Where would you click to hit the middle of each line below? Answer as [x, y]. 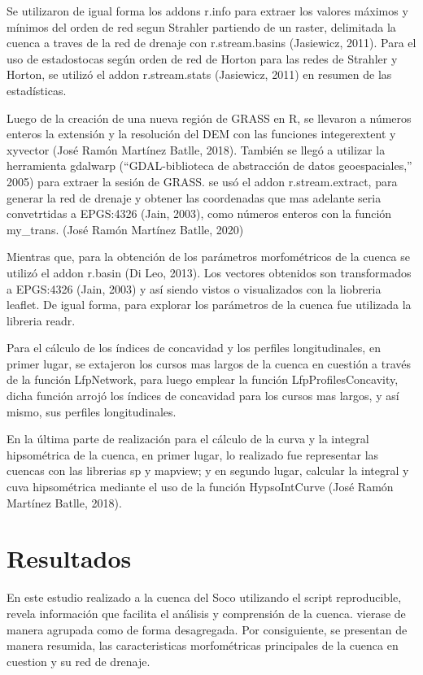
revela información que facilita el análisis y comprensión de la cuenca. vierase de [206, 613]
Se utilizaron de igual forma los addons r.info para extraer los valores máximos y [207, 11]
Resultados [69, 558]
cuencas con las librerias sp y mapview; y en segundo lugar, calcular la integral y [208, 470]
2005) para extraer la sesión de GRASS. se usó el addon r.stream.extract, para [202, 181]
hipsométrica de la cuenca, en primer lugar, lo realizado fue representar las [193, 454]
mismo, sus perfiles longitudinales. [92, 411]
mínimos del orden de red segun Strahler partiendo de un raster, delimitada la [201, 26]
